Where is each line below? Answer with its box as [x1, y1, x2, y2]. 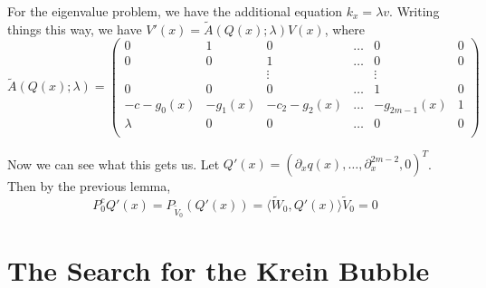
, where [324, 19, 365, 38]
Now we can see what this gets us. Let [7, 154, 220, 172]
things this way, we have [7, 19, 142, 38]
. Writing [389, 2, 440, 20]
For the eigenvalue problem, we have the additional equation [7, 2, 343, 20]
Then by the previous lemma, [7, 177, 171, 195]
